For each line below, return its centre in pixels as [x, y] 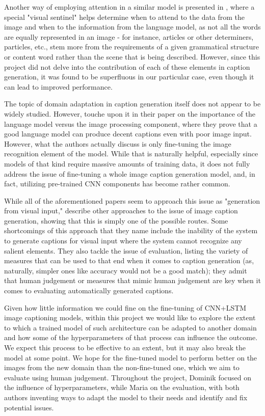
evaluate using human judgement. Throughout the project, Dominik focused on [128, 377]
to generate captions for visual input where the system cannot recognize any [123, 241]
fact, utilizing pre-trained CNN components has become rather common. [117, 184]
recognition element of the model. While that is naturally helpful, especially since [131, 154]
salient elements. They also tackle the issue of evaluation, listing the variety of [126, 250]
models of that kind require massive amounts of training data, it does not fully [127, 163]
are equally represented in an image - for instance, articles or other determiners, [129, 36]
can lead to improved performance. [58, 86]
